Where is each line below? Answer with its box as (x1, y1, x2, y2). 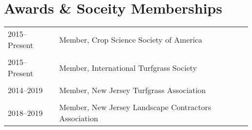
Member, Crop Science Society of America (59, 33, 203, 45)
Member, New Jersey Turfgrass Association (59, 84, 206, 96)
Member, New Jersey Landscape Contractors (59, 101, 211, 113)
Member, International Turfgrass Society (59, 62, 197, 73)
